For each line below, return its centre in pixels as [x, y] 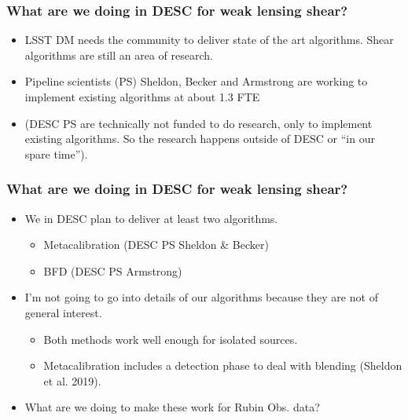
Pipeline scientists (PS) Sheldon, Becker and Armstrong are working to [196, 81]
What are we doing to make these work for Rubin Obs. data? [172, 407]
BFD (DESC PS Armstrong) [113, 270]
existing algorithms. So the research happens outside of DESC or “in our [200, 139]
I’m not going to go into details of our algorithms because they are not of [201, 297]
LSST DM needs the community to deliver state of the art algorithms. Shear [209, 40]
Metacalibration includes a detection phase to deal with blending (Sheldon [223, 365]
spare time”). [56, 153]
